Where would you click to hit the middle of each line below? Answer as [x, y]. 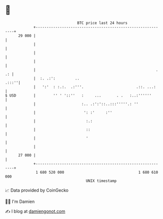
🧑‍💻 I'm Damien [20, 201]
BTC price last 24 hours [102, 23]
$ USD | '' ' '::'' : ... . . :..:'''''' [78, 95]
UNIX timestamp [101, 181]
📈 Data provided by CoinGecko [37, 190]
